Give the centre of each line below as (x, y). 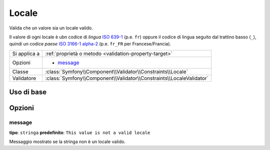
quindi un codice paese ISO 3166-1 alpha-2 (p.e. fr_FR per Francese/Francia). (90, 44)
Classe (20, 71)
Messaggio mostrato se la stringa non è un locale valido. (67, 142)
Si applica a (26, 53)
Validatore (24, 78)
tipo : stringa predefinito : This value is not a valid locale (80, 133)
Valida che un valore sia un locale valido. (51, 28)
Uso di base (28, 92)
